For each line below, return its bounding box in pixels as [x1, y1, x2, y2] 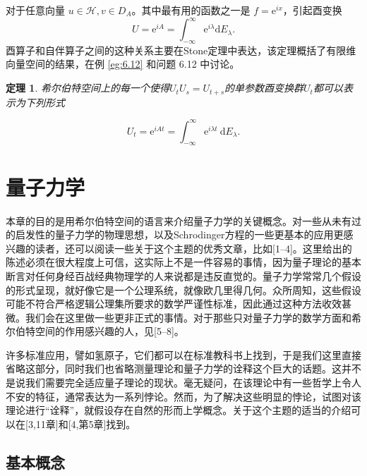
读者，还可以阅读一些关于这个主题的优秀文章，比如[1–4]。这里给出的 [35, 240, 352, 255]
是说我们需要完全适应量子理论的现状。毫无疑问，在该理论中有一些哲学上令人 [6, 375, 361, 390]
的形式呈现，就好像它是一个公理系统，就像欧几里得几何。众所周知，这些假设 [6, 282, 361, 297]
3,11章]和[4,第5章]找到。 [28, 416, 136, 431]
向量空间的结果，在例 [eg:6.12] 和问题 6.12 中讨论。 [6, 56, 240, 71]
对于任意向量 [6, 3, 65, 17]
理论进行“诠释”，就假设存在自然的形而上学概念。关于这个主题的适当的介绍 [6, 403, 351, 417]
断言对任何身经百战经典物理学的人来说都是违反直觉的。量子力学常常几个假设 [6, 268, 361, 283]
